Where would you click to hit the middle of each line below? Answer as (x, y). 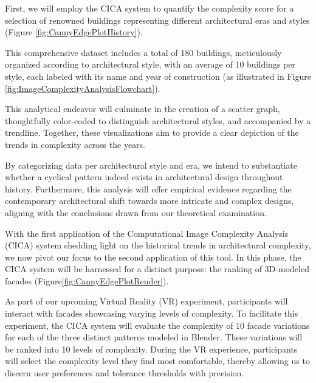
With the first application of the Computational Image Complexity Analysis (147, 233)
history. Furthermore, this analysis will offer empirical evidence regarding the (148, 188)
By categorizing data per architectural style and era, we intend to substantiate (151, 165)
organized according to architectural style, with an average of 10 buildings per (150, 64)
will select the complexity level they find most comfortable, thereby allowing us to (157, 361)
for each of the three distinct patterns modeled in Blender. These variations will (154, 337)
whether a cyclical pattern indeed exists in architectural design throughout (144, 177)
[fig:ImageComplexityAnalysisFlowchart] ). (83, 88)
